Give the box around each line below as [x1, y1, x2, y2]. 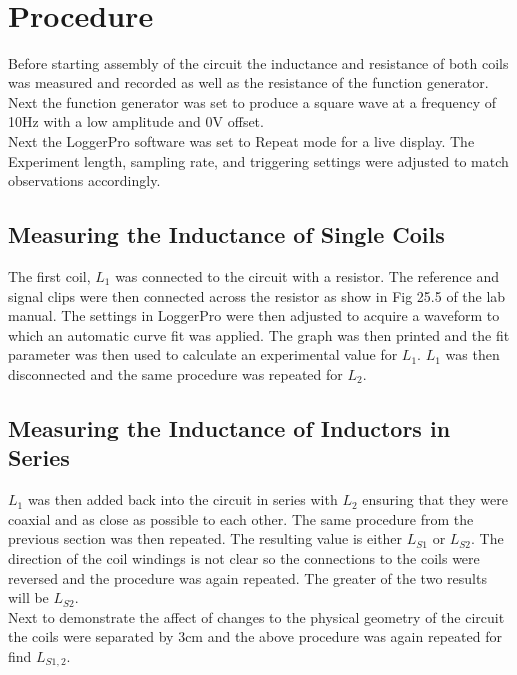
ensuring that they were [362, 489, 508, 510]
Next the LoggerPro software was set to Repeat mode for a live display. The [8, 131, 475, 152]
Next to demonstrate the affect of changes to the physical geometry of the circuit [8, 606, 505, 627]
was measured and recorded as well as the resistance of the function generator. [8, 72, 489, 93]
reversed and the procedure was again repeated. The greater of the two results [8, 567, 487, 588]
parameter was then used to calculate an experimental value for [8, 344, 398, 365]
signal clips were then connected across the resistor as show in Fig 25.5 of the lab [8, 285, 506, 306]
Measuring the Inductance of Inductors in [8, 412, 451, 443]
